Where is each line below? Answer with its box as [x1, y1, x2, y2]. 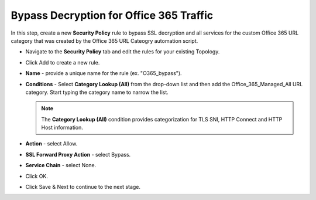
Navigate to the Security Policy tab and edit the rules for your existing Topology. [25, 48, 220, 55]
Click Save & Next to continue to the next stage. [25, 184, 140, 191]
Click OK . [25, 172, 48, 179]
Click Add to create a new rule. [25, 59, 100, 66]
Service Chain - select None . [25, 162, 97, 169]
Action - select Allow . [25, 140, 78, 147]
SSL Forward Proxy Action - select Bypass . [25, 151, 131, 158]
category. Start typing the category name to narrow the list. [25, 89, 169, 96]
